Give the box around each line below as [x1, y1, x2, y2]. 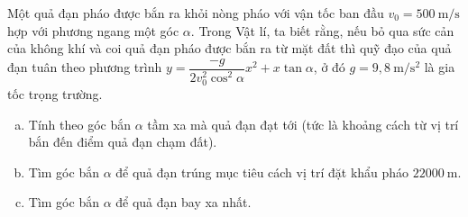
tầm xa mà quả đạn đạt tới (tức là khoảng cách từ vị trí [147, 114, 459, 133]
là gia [424, 58, 455, 77]
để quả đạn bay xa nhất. [115, 193, 252, 212]
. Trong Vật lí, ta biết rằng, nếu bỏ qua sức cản [190, 21, 454, 40]
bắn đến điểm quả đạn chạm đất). [28, 132, 217, 151]
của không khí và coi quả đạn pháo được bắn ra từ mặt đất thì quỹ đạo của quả [7, 39, 452, 58]
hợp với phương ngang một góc [7, 21, 179, 40]
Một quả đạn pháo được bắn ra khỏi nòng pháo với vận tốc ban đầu [7, 4, 384, 22]
